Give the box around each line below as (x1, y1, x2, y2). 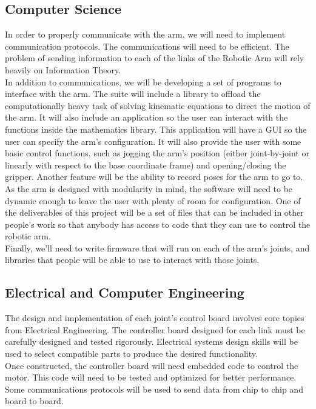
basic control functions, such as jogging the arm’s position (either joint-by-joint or (5, 147, 309, 159)
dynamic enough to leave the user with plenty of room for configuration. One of (5, 194, 301, 207)
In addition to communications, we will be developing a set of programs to (5, 75, 281, 88)
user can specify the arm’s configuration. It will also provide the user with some (5, 135, 301, 147)
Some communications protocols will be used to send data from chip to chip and (5, 382, 303, 395)
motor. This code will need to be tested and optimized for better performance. (5, 371, 297, 384)
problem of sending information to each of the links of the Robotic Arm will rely (5, 52, 304, 64)
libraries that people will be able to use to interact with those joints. (5, 253, 260, 266)
